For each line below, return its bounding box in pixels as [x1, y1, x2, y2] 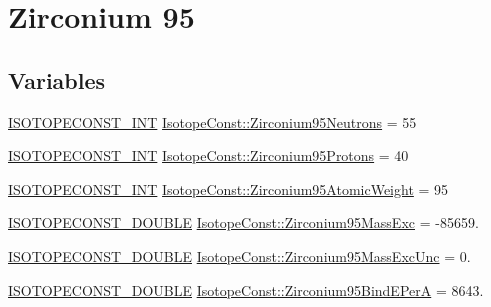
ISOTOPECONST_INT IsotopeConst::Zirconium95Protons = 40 [8, 145, 409, 166]
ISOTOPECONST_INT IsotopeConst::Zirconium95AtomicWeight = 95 [8, 178, 449, 199]
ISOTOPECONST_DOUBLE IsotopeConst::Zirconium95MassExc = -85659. [8, 212, 479, 233]
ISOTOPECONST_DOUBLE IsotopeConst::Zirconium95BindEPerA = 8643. [8, 279, 484, 300]
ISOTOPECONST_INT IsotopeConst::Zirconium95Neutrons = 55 [8, 111, 417, 132]
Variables [8, 64, 106, 95]
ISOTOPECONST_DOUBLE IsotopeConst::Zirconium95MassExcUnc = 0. [8, 245, 471, 266]
